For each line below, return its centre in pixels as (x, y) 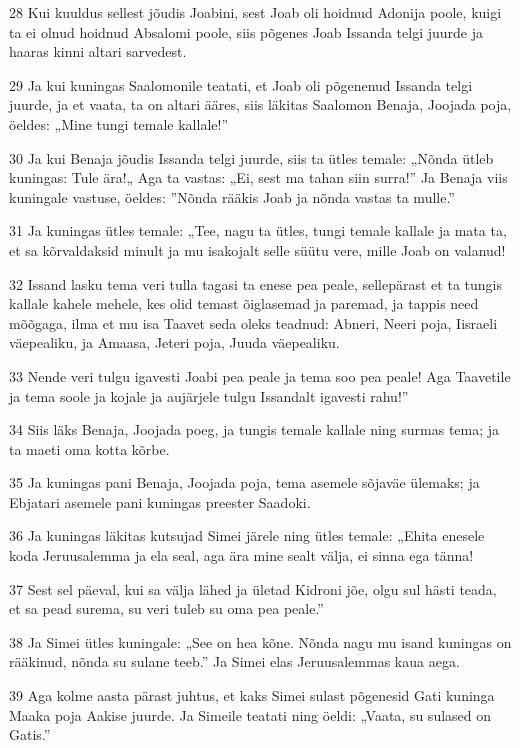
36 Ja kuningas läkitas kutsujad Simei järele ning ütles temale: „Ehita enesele (247, 535)
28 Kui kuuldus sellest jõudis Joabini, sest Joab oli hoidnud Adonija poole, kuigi (255, 12)
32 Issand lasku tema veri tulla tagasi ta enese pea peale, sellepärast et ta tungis (255, 283)
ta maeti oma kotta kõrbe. (89, 448)
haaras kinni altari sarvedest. (98, 51)
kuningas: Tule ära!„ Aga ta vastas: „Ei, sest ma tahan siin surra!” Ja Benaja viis (258, 177)
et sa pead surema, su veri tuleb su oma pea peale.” (166, 608)
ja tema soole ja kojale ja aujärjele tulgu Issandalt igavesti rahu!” (209, 395)
